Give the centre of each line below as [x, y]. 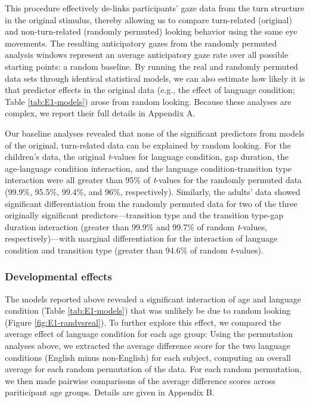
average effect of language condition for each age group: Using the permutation [149, 334]
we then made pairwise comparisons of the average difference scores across [140, 380]
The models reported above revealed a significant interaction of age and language [153, 299]
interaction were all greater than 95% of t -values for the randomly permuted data [154, 180]
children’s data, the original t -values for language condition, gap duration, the [147, 157]
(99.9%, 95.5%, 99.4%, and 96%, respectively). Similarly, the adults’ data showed [153, 191]
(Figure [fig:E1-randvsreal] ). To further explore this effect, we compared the [143, 322]
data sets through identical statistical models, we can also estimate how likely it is [155, 78]
